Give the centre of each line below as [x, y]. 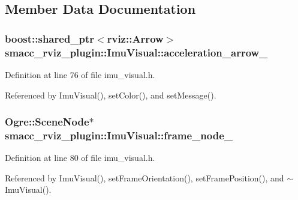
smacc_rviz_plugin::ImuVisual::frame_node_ [119, 135]
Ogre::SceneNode [47, 122]
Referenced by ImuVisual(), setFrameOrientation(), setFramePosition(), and [145, 177]
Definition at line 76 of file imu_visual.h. [80, 74]
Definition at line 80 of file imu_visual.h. [80, 158]
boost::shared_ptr [50, 38]
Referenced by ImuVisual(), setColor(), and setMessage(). [111, 95]
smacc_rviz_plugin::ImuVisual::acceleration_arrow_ [136, 52]
